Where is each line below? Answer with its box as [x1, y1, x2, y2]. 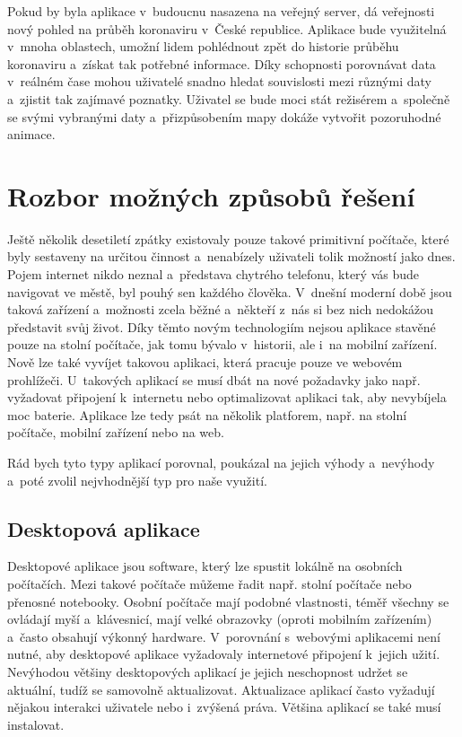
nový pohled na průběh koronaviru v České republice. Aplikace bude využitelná [7, 19, 447, 38]
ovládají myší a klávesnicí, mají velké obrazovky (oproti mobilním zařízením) [7, 610, 432, 628]
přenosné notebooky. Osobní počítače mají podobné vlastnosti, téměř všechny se [7, 592, 449, 610]
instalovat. [7, 715, 65, 733]
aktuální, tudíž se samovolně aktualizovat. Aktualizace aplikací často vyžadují [7, 680, 435, 698]
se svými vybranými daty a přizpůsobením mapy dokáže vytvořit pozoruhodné [7, 107, 441, 126]
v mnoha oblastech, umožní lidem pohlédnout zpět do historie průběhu [7, 37, 399, 56]
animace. [7, 125, 56, 144]
